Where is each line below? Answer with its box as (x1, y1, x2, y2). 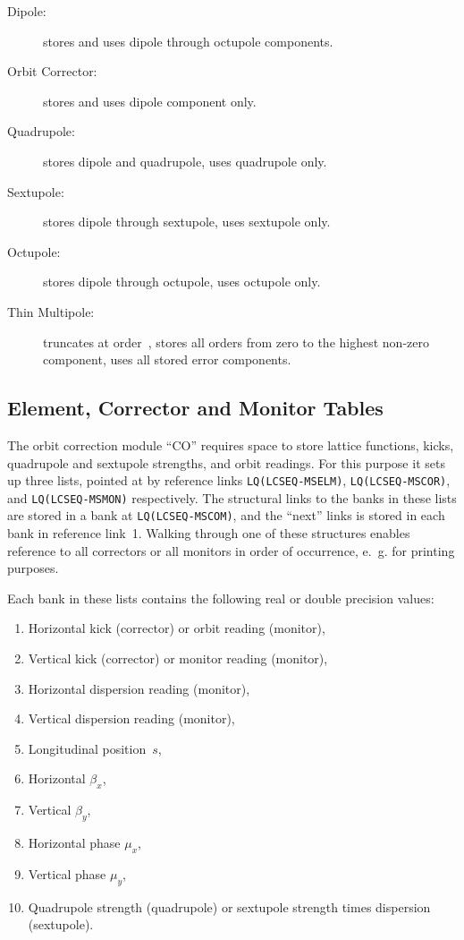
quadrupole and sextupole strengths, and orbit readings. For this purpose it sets (7, 453, 445, 472)
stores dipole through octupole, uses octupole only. (43, 272, 321, 291)
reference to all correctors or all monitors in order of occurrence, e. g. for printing (7, 541, 455, 560)
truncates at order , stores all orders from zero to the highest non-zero (43, 332, 429, 351)
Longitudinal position (28, 739, 147, 757)
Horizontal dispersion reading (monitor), (28, 679, 250, 697)
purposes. (7, 559, 59, 577)
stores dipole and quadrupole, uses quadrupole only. (43, 151, 327, 170)
